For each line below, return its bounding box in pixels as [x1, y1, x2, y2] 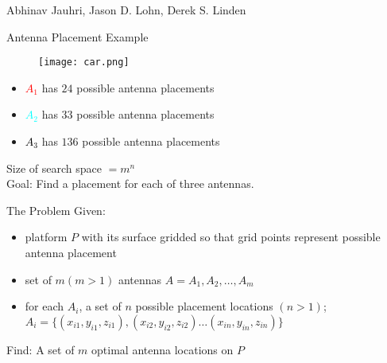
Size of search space [6, 159, 102, 176]
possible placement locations [135, 298, 273, 314]
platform [25, 228, 68, 245]
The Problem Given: [6, 201, 106, 218]
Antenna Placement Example [6, 28, 149, 45]
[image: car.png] [38, 57, 130, 68]
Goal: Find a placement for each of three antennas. [6, 175, 254, 192]
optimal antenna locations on [91, 341, 234, 357]
